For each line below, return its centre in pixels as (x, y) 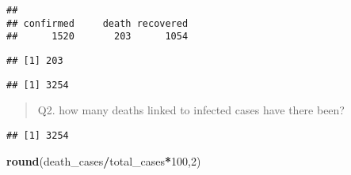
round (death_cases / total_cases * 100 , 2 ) (104, 160)
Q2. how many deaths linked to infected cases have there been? (191, 110)
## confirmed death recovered (97, 23)
